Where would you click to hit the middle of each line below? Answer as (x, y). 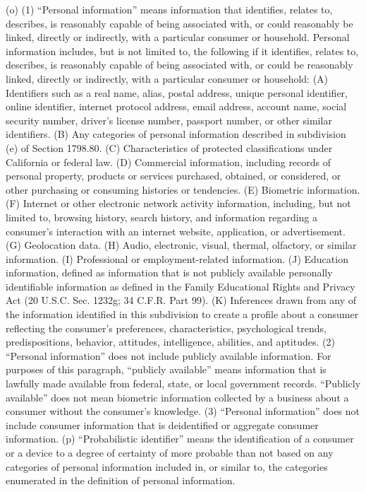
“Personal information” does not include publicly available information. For (169, 355)
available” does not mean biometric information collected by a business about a (177, 397)
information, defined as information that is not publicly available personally (169, 273)
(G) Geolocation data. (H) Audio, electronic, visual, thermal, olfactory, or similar (181, 245)
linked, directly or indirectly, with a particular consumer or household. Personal (178, 37)
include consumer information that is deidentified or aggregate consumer (162, 424)
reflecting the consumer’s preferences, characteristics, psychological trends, (166, 328)
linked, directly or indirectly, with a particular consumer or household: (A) (167, 78)
